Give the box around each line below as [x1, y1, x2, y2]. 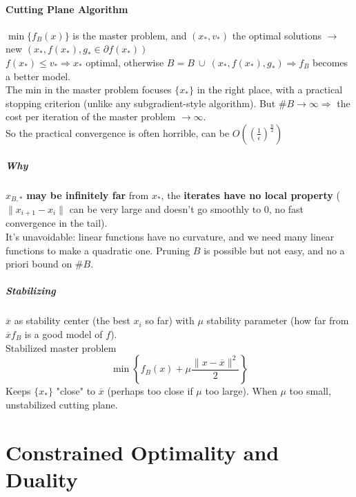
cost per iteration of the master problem [6, 109, 176, 124]
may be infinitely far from [26, 187, 149, 202]
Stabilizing [6, 283, 56, 298]
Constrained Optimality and [6, 438, 279, 466]
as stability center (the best [14, 313, 130, 328]
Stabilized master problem [6, 340, 117, 355]
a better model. [6, 68, 71, 83]
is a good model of [24, 326, 103, 341]
